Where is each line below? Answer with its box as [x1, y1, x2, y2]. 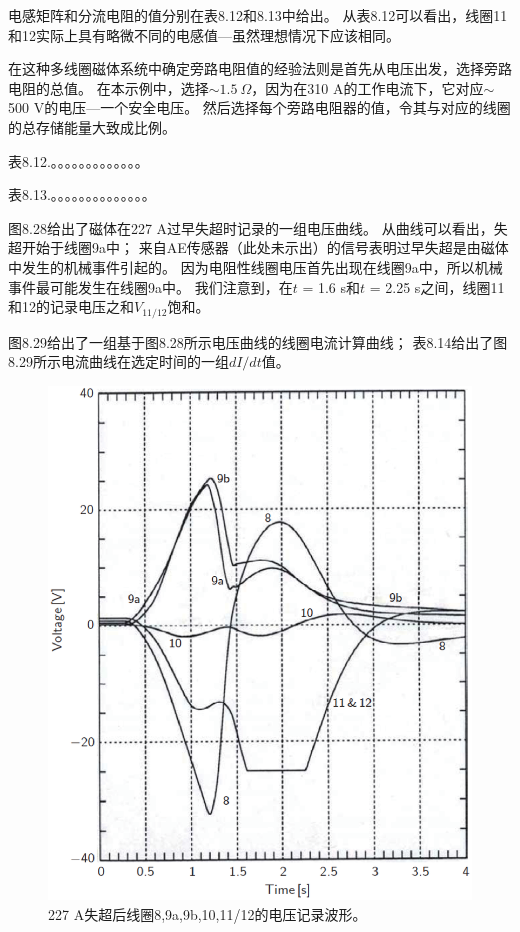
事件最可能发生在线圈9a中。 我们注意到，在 [8, 276, 293, 297]
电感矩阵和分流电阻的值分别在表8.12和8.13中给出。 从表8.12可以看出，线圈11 [8, 5, 508, 25]
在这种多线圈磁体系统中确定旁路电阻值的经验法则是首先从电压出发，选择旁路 [8, 58, 512, 79]
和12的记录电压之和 [8, 296, 134, 317]
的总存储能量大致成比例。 [8, 116, 176, 137]
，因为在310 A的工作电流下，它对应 [251, 77, 484, 98]
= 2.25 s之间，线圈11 [369, 276, 505, 297]
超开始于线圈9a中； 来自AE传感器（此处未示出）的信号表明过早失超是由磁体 [8, 237, 509, 258]
